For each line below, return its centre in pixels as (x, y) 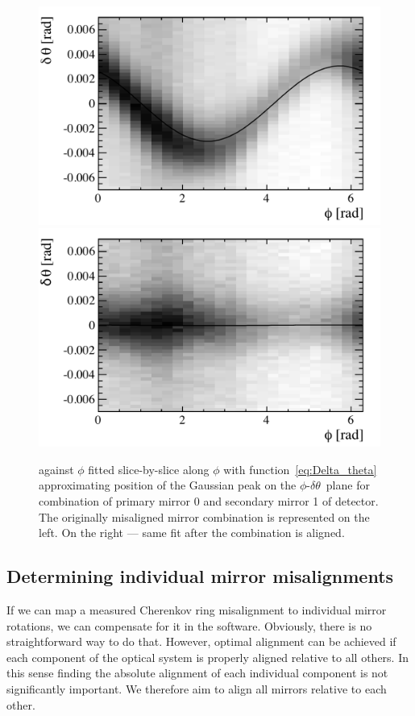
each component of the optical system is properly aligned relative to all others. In (207, 657)
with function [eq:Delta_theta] (300, 469)
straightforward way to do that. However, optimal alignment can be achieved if (201, 641)
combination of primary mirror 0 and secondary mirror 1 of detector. (209, 500)
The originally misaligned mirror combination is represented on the (204, 516)
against (56, 469)
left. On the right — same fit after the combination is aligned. (192, 533)
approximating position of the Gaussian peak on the (168, 485)
